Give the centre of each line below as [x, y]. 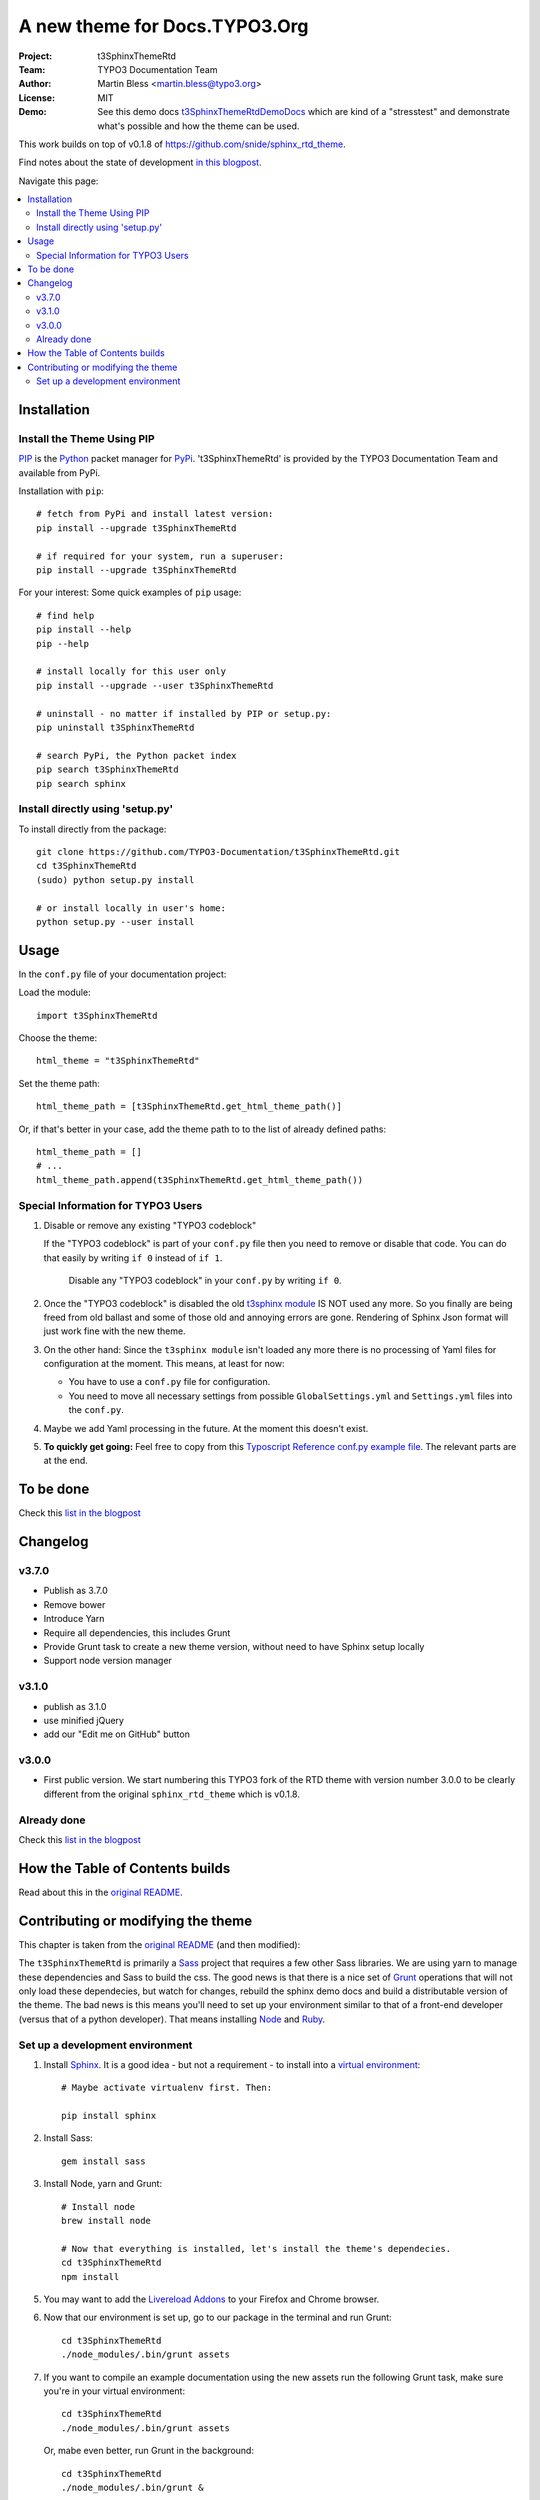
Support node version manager [107, 1661]
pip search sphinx [81, 783]
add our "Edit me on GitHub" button [116, 1734]
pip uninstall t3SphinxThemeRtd [115, 727]
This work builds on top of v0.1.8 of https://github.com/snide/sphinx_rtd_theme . [182, 144]
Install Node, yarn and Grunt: [103, 2184]
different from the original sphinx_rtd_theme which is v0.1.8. [171, 1794]
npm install [90, 2276]
